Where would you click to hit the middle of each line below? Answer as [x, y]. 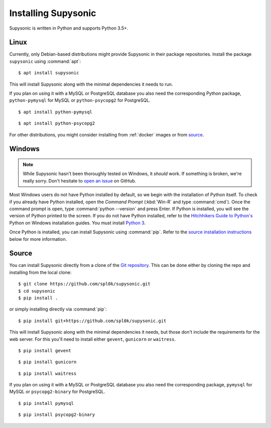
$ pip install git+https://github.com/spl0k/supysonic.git [92, 321]
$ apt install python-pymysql [55, 112]
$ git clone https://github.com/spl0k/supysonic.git [84, 284]
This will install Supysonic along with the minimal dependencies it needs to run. [91, 84]
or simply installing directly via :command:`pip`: [58, 309]
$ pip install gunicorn [47, 362]
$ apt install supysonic [49, 73]
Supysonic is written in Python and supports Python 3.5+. [69, 28]
